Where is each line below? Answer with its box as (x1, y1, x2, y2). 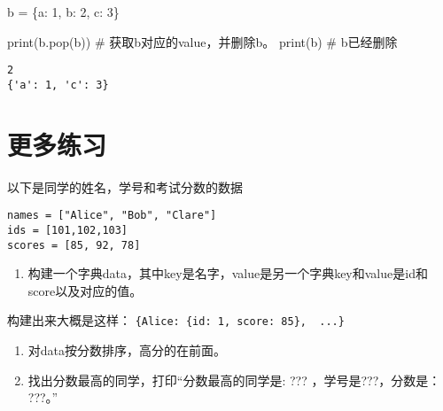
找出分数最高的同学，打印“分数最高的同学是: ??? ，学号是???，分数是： (27, 370, 441, 389)
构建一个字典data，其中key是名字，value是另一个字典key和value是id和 (27, 264, 428, 283)
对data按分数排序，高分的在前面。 (27, 341, 227, 360)
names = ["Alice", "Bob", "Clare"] (7, 209, 217, 222)
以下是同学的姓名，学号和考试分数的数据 (7, 177, 243, 196)
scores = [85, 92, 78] (7, 238, 141, 252)
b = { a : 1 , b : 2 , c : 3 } (7, 3, 120, 20)
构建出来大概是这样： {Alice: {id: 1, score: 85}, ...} (7, 311, 345, 330)
